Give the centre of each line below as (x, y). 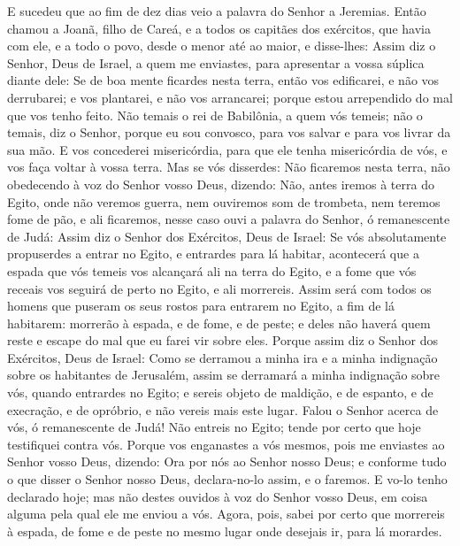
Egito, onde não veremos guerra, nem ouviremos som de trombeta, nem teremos (224, 201)
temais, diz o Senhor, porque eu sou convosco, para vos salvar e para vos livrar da (229, 132)
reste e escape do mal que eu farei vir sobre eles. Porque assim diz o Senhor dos (223, 340)
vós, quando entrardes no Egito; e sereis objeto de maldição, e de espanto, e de (220, 392)
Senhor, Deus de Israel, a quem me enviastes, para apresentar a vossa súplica (216, 62)
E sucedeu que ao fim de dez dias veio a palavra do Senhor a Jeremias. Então (217, 11)
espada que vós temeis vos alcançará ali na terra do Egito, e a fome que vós (212, 270)
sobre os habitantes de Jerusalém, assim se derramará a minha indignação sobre (224, 375)
